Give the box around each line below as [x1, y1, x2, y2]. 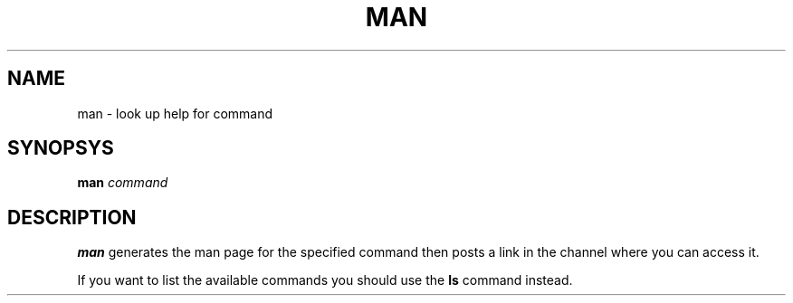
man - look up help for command [77, 105, 273, 121]
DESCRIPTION [7, 205, 137, 229]
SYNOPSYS [7, 137, 114, 160]
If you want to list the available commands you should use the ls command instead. [77, 272, 573, 289]
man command [77, 175, 168, 191]
